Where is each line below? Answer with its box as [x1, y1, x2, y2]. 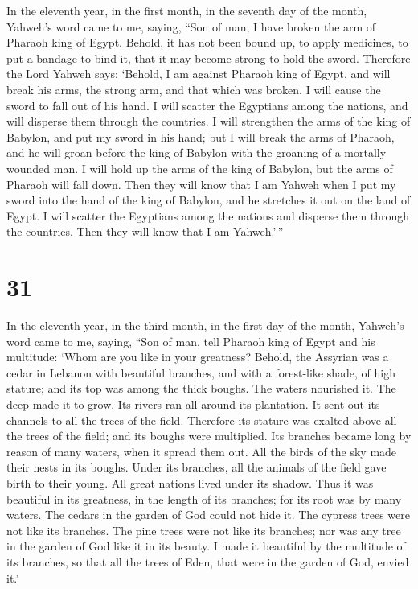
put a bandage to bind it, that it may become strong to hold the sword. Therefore [6, 49, 411, 66]
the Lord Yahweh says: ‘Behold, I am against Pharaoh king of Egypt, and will [6, 65, 391, 82]
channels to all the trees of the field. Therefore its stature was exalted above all [6, 411, 397, 428]
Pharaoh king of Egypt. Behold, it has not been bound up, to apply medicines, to [6, 34, 408, 51]
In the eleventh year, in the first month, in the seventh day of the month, [6, 2, 367, 19]
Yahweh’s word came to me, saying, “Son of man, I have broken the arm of [6, 18, 376, 35]
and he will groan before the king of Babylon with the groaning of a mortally [6, 144, 387, 161]
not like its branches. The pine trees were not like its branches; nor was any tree [6, 521, 401, 538]
